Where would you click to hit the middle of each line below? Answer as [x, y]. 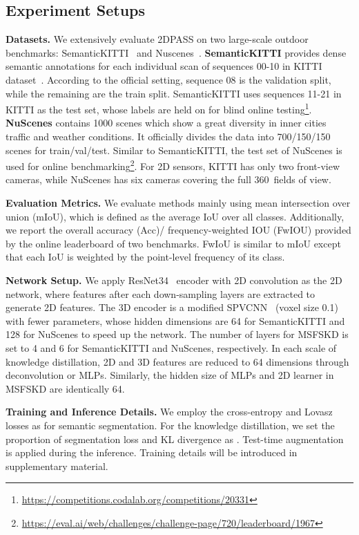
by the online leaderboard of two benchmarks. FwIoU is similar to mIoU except [173, 243]
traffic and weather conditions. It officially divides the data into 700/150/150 [168, 137]
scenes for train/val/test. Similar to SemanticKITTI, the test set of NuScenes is [174, 150]
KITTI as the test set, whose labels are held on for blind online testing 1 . [159, 108]
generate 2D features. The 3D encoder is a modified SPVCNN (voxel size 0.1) [172, 307]
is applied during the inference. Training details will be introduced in [152, 452]
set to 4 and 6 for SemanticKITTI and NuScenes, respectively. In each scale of [171, 347]
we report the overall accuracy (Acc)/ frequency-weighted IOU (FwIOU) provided [178, 230]
